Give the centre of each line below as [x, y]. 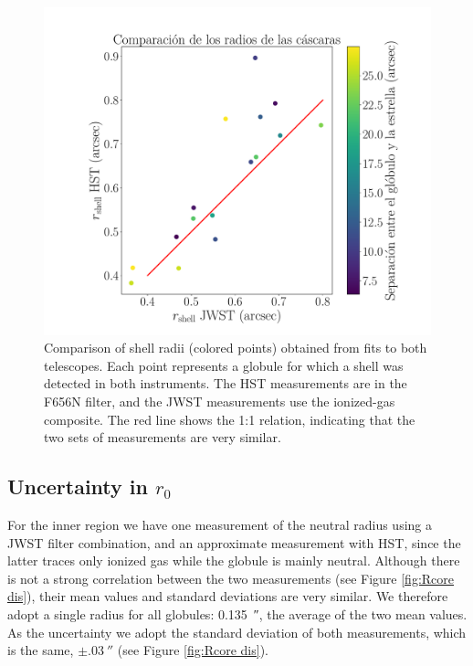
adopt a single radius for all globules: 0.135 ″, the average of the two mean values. [237, 613]
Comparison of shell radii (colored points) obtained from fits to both [236, 348]
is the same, [41, 650]
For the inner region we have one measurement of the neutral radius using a [220, 524]
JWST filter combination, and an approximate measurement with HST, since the [234, 542]
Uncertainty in [78, 486]
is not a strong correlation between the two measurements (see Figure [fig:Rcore [231, 578]
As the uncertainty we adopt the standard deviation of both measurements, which [237, 632]
